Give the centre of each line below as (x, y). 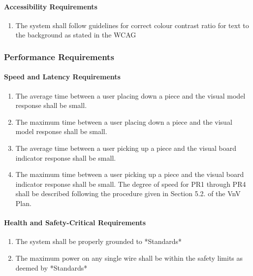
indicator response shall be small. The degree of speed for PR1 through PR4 (131, 184)
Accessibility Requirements (51, 6)
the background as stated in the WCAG (76, 35)
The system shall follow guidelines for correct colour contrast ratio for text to (132, 25)
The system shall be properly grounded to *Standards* (99, 241)
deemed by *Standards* (51, 267)
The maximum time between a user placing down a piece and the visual (124, 121)
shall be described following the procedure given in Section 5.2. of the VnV (128, 193)
